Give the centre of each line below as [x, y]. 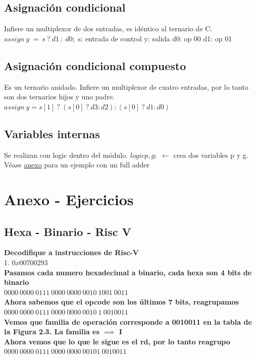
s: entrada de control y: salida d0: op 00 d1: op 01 [155, 38]
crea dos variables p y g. [211, 155]
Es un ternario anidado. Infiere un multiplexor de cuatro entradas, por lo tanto [126, 86]
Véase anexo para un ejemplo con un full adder [77, 165]
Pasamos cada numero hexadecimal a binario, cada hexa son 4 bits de [128, 272]
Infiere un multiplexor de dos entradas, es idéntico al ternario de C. [108, 28]
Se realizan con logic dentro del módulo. [66, 155]
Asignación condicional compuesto [95, 65]
